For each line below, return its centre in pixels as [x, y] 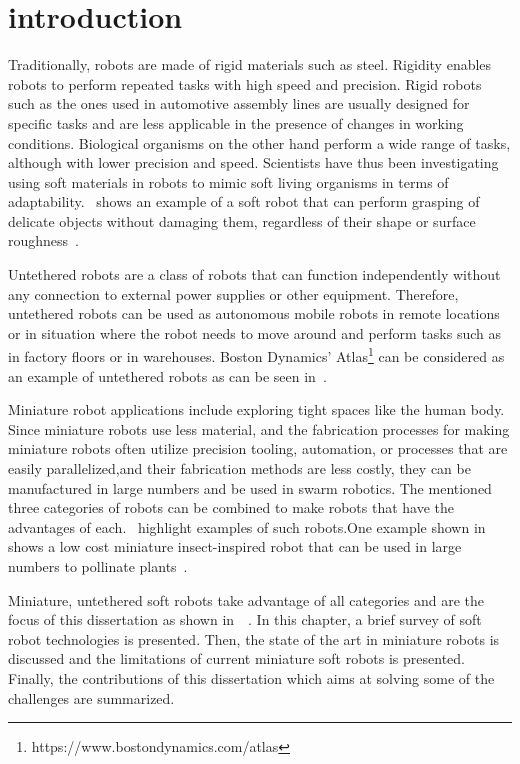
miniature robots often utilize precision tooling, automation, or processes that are [258, 448]
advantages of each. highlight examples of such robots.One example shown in [247, 526]
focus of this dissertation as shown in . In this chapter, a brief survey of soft [245, 619]
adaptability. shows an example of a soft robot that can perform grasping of [244, 201]
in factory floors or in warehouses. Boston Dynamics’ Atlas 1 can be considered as [256, 355]
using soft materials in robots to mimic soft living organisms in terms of [228, 181]
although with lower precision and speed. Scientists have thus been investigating [253, 162]
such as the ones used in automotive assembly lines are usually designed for [239, 103]
